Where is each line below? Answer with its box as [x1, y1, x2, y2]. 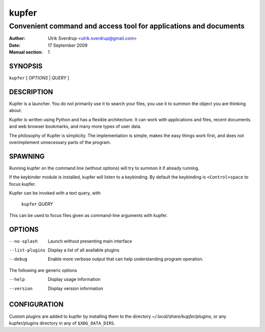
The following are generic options [9, 267, 78, 273]
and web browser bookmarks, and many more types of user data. [9, 123, 142, 130]
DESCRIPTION [9, 87, 53, 96]
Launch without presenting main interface [48, 238, 132, 244]
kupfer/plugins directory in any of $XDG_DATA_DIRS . [9, 320, 115, 326]
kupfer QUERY [21, 201, 53, 207]
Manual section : [9, 49, 43, 55]
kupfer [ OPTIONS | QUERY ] [9, 75, 70, 81]
